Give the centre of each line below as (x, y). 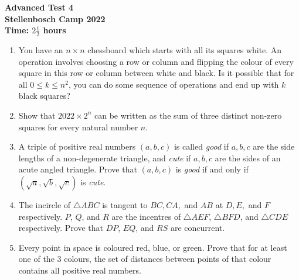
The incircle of (45, 204)
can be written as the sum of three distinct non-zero (188, 115)
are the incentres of (146, 216)
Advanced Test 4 (39, 7)
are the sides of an (248, 158)
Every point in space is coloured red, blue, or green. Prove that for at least (153, 247)
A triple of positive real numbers (77, 146)
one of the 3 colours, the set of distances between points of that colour (145, 259)
